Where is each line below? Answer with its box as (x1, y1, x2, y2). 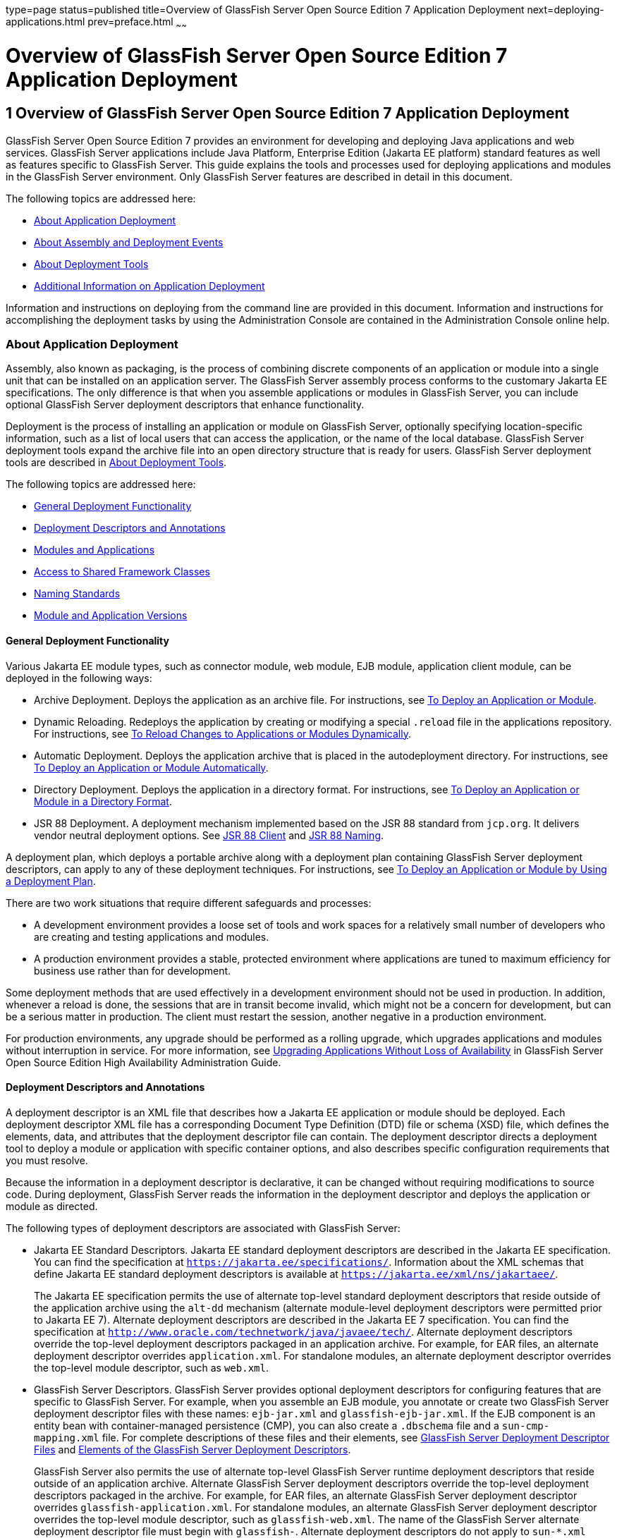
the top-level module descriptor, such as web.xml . (34, 1361, 269, 1374)
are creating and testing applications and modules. (34, 930, 269, 943)
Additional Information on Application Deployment (34, 279, 265, 292)
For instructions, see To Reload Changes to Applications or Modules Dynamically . (34, 727, 411, 740)
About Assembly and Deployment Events (34, 236, 224, 248)
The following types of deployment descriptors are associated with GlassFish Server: (6, 1221, 401, 1234)
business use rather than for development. (34, 964, 231, 977)
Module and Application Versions (34, 609, 188, 622)
